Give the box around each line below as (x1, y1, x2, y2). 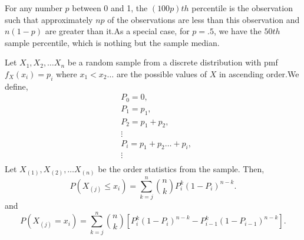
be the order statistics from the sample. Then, (98, 163, 265, 175)
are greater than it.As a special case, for (45, 25, 190, 37)
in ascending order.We (219, 67, 299, 80)
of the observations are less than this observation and (107, 13, 300, 25)
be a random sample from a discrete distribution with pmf (67, 56, 278, 68)
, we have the (213, 25, 262, 37)
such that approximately (5, 13, 93, 25)
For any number (5, 2, 62, 14)
